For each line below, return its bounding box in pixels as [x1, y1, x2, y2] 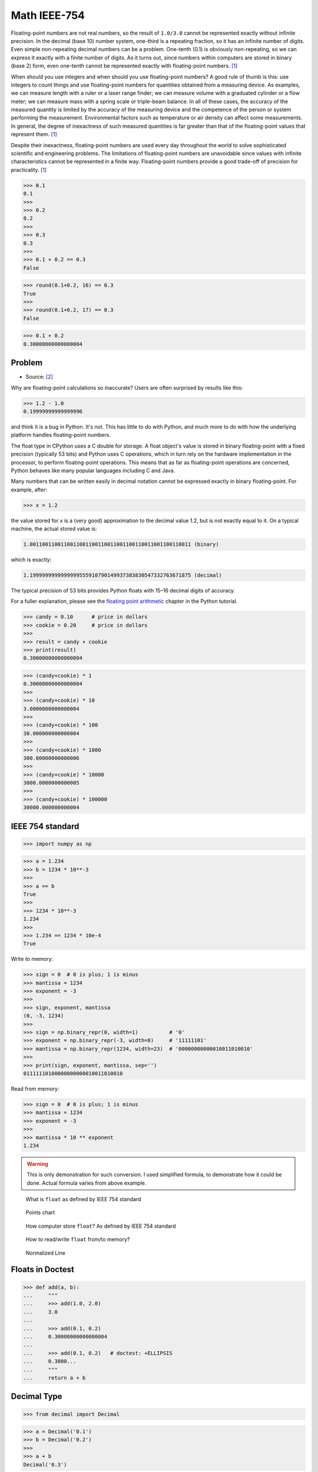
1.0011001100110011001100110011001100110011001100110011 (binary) [23, 541, 219, 548]
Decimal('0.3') [23, 1461, 67, 1468]
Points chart [25, 1209, 55, 1216]
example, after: [11, 486, 48, 493]
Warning [26, 1160, 48, 1167]
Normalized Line [25, 1249, 66, 1256]
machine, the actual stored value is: [11, 525, 97, 532]
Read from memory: [11, 1085, 59, 1092]
